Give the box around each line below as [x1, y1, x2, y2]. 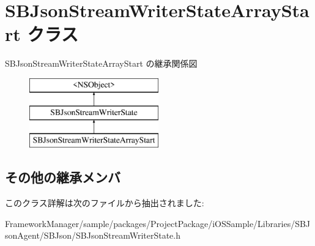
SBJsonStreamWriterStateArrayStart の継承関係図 [5, 57, 198, 70]
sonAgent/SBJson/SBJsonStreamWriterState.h [5, 229, 180, 242]
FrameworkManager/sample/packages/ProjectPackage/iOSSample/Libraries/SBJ [5, 217, 311, 229]
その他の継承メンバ [5, 168, 120, 187]
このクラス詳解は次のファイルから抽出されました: [5, 196, 204, 209]
